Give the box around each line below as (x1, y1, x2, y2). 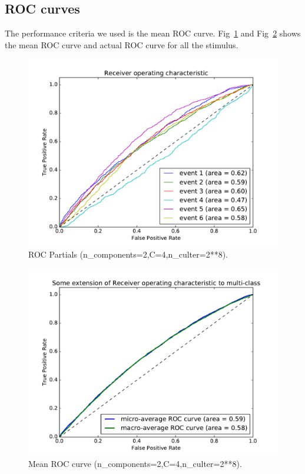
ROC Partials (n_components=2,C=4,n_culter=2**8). (28, 248, 228, 260)
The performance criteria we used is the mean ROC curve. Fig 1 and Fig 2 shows (5, 27, 301, 39)
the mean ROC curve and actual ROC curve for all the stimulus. (5, 38, 238, 51)
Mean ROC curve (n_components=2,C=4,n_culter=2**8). (28, 458, 242, 470)
